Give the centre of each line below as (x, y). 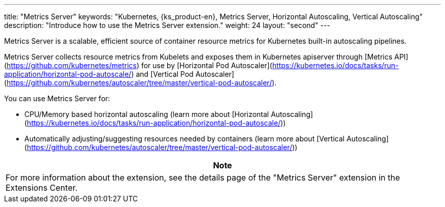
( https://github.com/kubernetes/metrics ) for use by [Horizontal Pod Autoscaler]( (138, 65)
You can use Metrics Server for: (57, 98)
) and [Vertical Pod (162, 74)
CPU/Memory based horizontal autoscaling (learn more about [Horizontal (147, 114)
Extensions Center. (42, 188)
